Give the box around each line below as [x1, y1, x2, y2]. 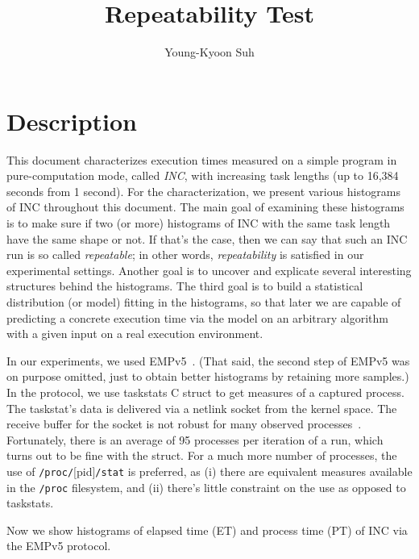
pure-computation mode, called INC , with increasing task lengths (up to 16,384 [6, 167, 399, 184]
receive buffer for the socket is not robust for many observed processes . [6, 415, 362, 432]
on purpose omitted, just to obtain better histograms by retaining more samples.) [6, 368, 409, 385]
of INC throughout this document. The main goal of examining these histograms [6, 198, 404, 215]
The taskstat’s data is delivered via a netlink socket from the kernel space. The [6, 399, 397, 416]
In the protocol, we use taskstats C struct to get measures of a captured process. [6, 383, 404, 400]
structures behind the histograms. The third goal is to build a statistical [6, 277, 363, 294]
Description [6, 104, 138, 137]
